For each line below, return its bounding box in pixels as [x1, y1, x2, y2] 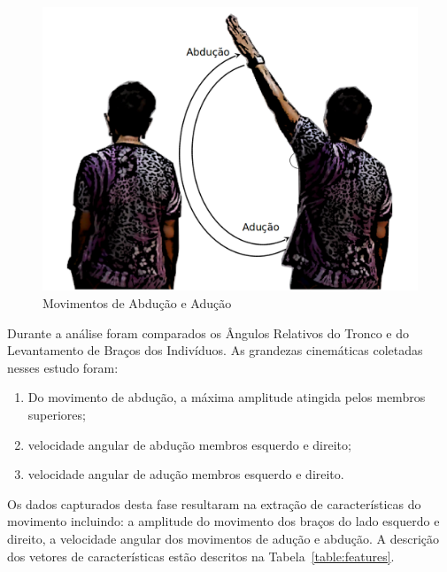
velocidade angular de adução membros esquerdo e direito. [27, 465, 344, 483]
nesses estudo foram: [7, 358, 119, 376]
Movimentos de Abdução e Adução [42, 294, 232, 313]
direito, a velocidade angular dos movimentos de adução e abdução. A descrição [7, 529, 439, 548]
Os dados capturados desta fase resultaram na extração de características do [7, 494, 421, 513]
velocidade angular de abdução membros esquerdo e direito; [27, 435, 351, 453]
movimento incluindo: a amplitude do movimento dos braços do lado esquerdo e [7, 512, 440, 530]
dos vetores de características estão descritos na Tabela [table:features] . [7, 546, 395, 565]
